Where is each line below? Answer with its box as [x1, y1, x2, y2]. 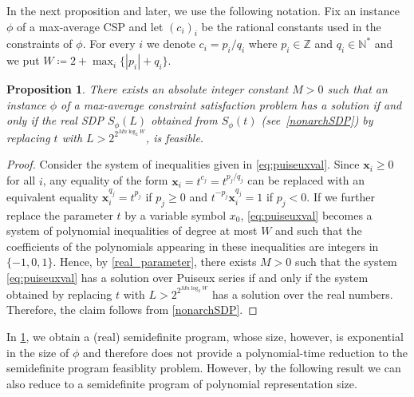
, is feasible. [145, 129, 204, 145]
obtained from [151, 112, 218, 129]
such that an [327, 81, 388, 97]
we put [6, 52, 40, 69]
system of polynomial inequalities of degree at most [6, 222, 258, 239]
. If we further [306, 188, 375, 204]
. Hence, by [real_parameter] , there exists [53, 253, 257, 270]
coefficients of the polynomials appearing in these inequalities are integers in [6, 237, 379, 254]
